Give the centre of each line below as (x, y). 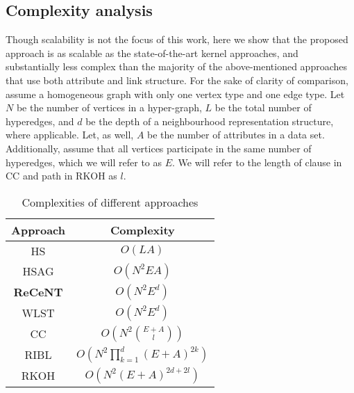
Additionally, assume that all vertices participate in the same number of (159, 148)
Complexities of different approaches (110, 202)
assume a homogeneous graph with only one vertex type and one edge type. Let (175, 94)
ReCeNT (38, 292)
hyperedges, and (40, 121)
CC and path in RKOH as (61, 176)
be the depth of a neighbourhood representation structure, (210, 121)
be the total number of (263, 107)
